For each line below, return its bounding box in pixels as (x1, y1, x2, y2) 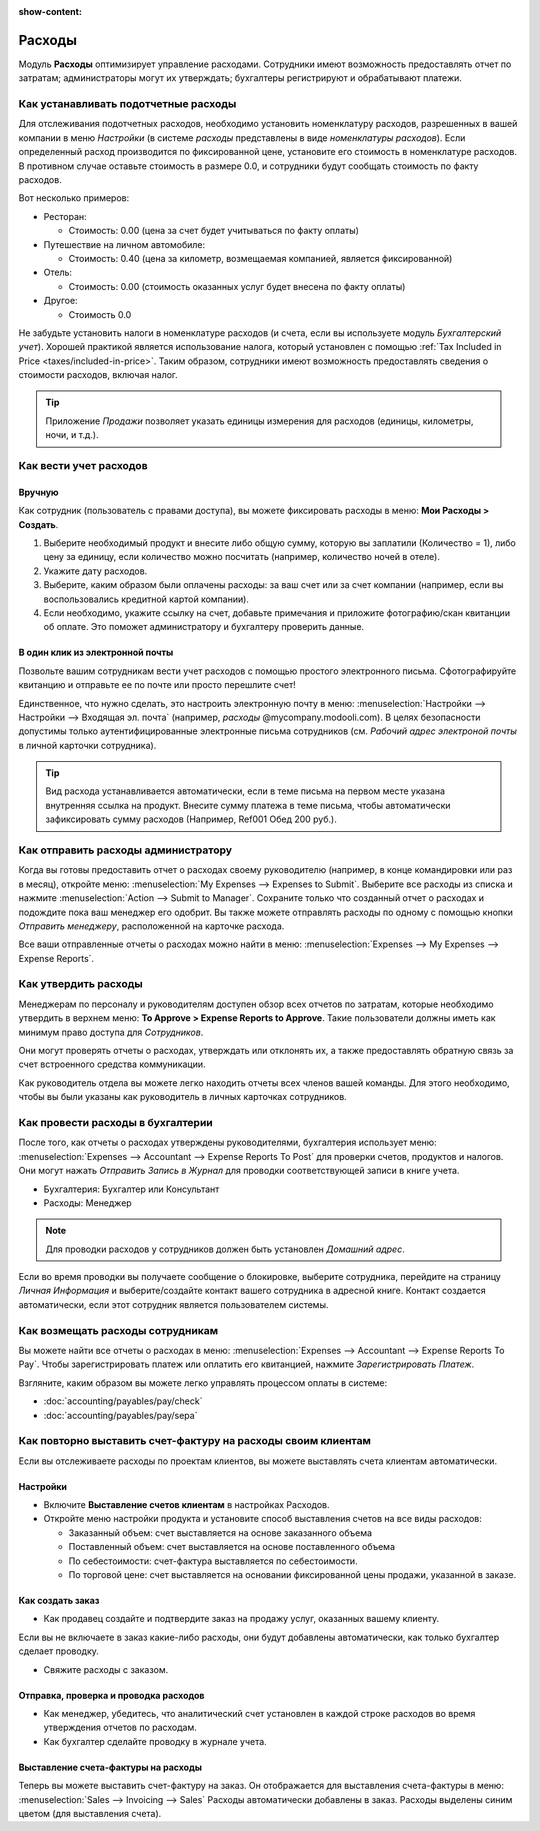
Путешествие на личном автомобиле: (43, 238, 205, 250)
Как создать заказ (18, 1595, 100, 1607)
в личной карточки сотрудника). (18, 739, 157, 751)
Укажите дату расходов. (43, 565, 148, 577)
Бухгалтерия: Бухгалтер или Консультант (43, 1183, 220, 1195)
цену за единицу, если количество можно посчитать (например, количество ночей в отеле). (43, 551, 440, 563)
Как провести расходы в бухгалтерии (18, 1115, 214, 1129)
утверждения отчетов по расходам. (43, 1721, 197, 1734)
